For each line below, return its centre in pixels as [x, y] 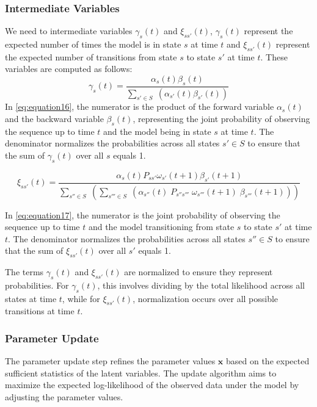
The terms [24, 272]
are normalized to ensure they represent [199, 272]
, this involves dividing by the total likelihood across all [201, 285]
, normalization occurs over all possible [206, 298]
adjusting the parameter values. [64, 397]
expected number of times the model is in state [93, 44]
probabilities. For [37, 285]
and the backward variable [54, 119]
